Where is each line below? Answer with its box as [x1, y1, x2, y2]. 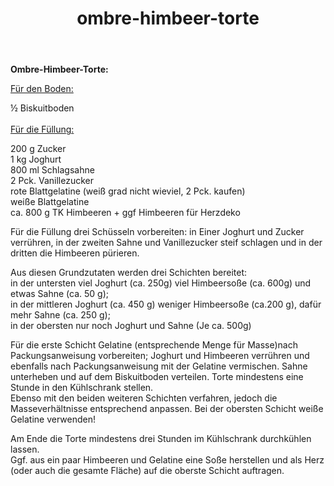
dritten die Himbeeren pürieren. [10, 247, 140, 259]
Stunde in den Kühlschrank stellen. [10, 382, 154, 394]
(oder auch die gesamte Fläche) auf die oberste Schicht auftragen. [10, 465, 285, 477]
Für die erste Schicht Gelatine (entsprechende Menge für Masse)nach [10, 339, 298, 351]
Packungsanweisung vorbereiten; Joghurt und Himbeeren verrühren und [10, 350, 310, 362]
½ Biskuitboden [10, 102, 75, 114]
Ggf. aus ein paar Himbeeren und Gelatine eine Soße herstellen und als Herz [10, 454, 325, 466]
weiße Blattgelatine [10, 196, 90, 208]
